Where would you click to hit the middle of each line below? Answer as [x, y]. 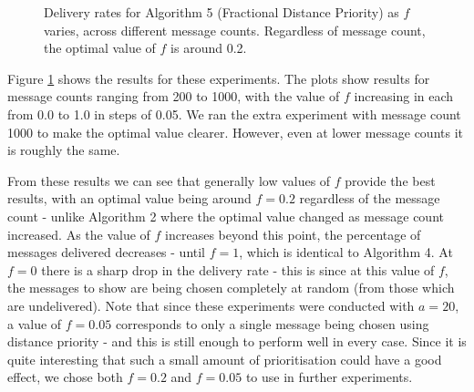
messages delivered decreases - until [107, 252]
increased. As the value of [79, 234]
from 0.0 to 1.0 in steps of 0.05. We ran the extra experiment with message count [234, 113]
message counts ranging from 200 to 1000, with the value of [174, 96]
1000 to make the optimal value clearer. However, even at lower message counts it [235, 132]
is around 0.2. [209, 48]
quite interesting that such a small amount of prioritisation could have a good [225, 359]
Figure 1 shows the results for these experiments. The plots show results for [219, 78]
